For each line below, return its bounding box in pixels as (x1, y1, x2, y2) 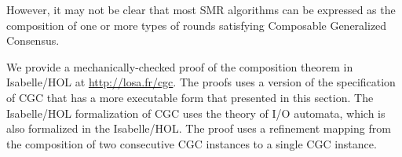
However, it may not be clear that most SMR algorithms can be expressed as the (6, 2, 396, 17)
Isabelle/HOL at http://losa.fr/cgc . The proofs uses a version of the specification (6, 74, 396, 90)
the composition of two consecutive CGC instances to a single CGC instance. (6, 135, 377, 152)
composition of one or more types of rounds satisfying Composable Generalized (6, 16, 387, 33)
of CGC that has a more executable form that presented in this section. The (6, 89, 374, 105)
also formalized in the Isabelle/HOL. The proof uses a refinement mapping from (6, 120, 391, 137)
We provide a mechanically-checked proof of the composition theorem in (6, 58, 353, 75)
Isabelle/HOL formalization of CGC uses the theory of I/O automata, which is (6, 104, 386, 121)
